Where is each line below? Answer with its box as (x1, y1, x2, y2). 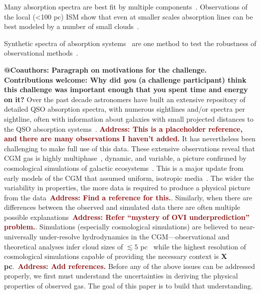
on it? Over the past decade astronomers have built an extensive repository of (4, 94, 245, 104)
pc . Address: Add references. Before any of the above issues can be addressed (4, 260, 255, 271)
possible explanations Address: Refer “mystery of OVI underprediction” (4, 211, 249, 222)
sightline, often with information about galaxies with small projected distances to (4, 113, 253, 124)
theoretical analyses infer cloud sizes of (4, 241, 123, 251)
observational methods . (4, 48, 78, 58)
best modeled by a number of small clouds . (4, 21, 139, 32)
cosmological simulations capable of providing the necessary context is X (4, 251, 227, 261)
